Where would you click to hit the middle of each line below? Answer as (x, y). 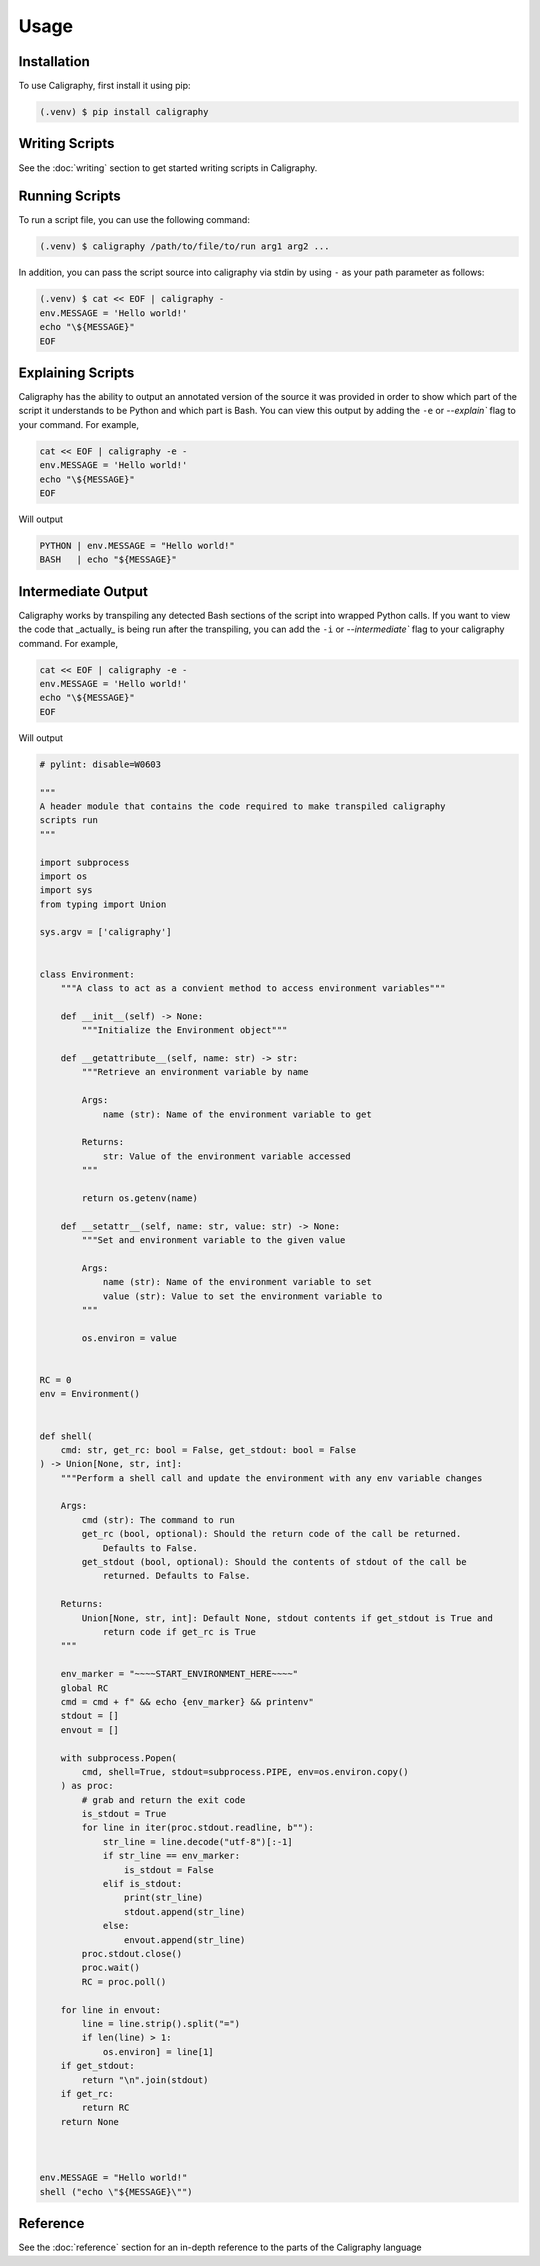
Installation (54, 61)
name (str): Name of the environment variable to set (237, 1282)
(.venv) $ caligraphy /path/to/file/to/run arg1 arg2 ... (184, 246)
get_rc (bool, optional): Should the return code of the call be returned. (271, 1534)
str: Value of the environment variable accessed (226, 1156)
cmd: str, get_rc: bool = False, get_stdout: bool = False (208, 1449)
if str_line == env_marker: (171, 1856)
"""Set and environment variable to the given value (213, 1240)
